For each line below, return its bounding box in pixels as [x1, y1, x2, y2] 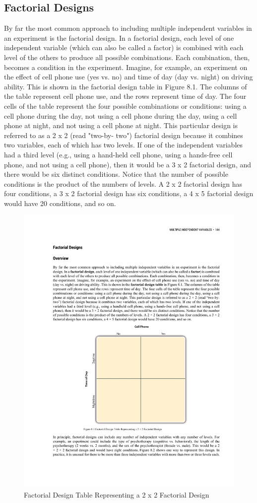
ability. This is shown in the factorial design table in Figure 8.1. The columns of [4, 81, 247, 91]
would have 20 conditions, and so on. [4, 198, 116, 208]
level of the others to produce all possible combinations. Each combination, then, [4, 52, 250, 62]
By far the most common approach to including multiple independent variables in [4, 23, 252, 33]
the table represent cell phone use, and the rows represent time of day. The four [4, 91, 247, 101]
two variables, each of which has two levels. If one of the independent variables [4, 140, 243, 150]
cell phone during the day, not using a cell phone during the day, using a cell [4, 110, 237, 121]
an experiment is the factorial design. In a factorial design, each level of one [4, 32, 234, 43]
